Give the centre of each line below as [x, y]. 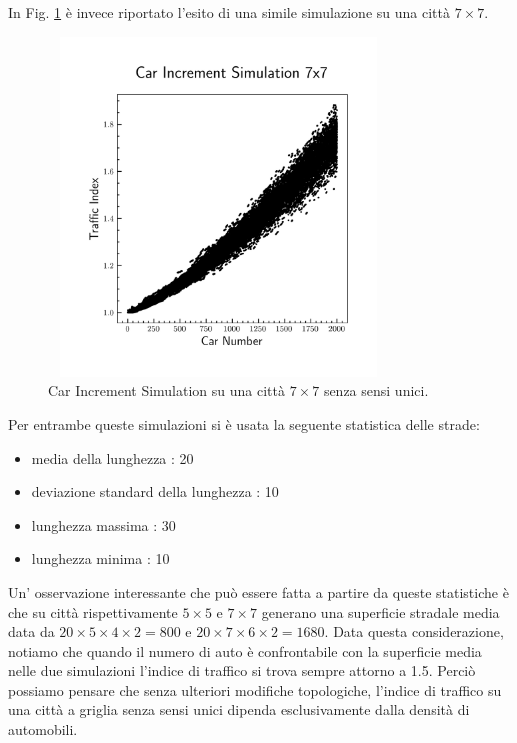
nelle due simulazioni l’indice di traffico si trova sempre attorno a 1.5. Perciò [242, 670]
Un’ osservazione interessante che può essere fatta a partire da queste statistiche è [258, 591]
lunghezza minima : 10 [100, 558]
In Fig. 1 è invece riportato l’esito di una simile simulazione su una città [229, 12]
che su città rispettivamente [93, 611]
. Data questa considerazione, [414, 631]
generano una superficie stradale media [380, 611]
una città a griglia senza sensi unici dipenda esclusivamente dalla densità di [239, 709]
